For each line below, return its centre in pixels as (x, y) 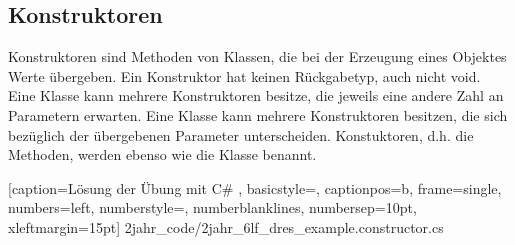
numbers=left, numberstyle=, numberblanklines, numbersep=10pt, (212, 207)
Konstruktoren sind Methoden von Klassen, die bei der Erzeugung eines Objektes (257, 56)
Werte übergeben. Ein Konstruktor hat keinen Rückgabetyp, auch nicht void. (244, 75)
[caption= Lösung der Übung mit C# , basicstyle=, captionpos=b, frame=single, (255, 187)
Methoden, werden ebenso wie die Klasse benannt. (162, 154)
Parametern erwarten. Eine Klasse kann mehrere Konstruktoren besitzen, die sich (258, 114)
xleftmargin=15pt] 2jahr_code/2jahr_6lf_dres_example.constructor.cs (226, 226)
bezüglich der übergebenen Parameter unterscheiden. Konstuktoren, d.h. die (241, 134)
